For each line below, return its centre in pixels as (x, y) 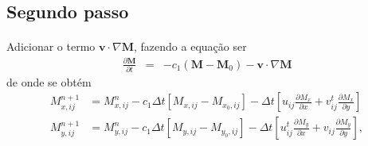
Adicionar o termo (51, 46)
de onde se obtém (49, 81)
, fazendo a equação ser (190, 46)
